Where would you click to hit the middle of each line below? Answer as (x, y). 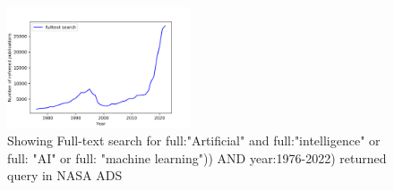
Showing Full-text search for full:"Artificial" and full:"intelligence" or (194, 140)
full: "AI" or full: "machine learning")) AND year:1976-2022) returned (197, 157)
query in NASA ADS (65, 175)
